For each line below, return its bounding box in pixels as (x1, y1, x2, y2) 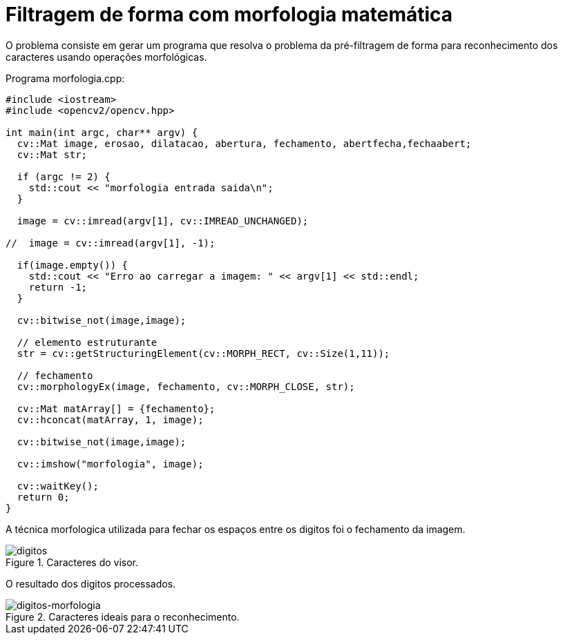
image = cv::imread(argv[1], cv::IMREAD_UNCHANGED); (17, 215, 309, 226)
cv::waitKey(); (17, 480, 99, 492)
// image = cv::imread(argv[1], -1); (6, 237, 216, 249)
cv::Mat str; (17, 148, 88, 160)
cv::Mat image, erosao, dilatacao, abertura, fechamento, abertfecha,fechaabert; (17, 137, 472, 149)
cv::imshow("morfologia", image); (17, 458, 204, 469)
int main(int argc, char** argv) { (6, 126, 198, 138)
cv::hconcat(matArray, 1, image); (17, 414, 204, 425)
